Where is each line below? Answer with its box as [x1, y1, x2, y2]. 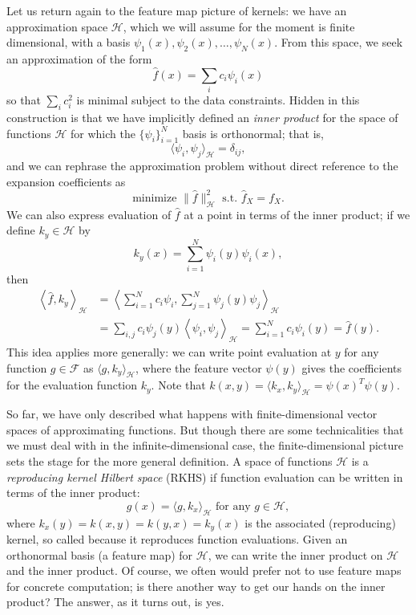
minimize [132, 192, 177, 204]
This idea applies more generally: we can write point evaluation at [6, 344, 332, 360]
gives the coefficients [301, 359, 402, 376]
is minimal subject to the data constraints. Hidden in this [76, 92, 360, 108]
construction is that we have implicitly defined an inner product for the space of [6, 108, 398, 125]
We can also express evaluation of [6, 206, 172, 222]
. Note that [151, 377, 206, 393]
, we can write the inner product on [208, 546, 383, 563]
